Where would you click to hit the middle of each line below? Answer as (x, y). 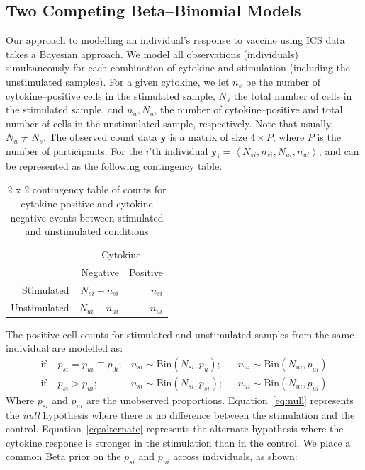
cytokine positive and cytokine (87, 203)
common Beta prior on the (63, 456)
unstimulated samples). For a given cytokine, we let (118, 81)
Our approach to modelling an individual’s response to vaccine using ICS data (175, 40)
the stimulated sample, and (65, 109)
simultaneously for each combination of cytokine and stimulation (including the (178, 68)
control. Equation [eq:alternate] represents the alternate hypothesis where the (175, 429)
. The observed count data (100, 137)
